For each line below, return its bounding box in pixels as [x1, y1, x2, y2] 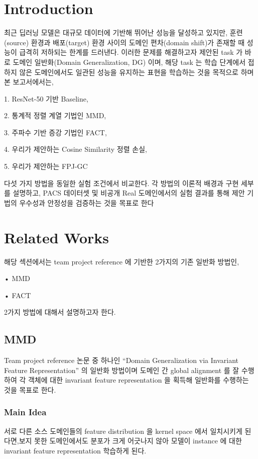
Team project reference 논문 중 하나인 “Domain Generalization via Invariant [4, 355, 239, 365]
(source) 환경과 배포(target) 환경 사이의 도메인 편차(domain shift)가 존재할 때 [4, 37, 245, 47]
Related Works [4, 227, 109, 247]
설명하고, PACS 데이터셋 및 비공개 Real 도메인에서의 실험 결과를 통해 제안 [13, 188, 245, 198]
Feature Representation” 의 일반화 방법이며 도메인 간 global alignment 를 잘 [4, 364, 239, 375]
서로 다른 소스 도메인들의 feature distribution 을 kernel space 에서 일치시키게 [4, 425, 242, 436]
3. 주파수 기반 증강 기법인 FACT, [4, 127, 107, 137]
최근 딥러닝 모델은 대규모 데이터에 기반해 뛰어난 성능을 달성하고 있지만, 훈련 [4, 27, 243, 38]
